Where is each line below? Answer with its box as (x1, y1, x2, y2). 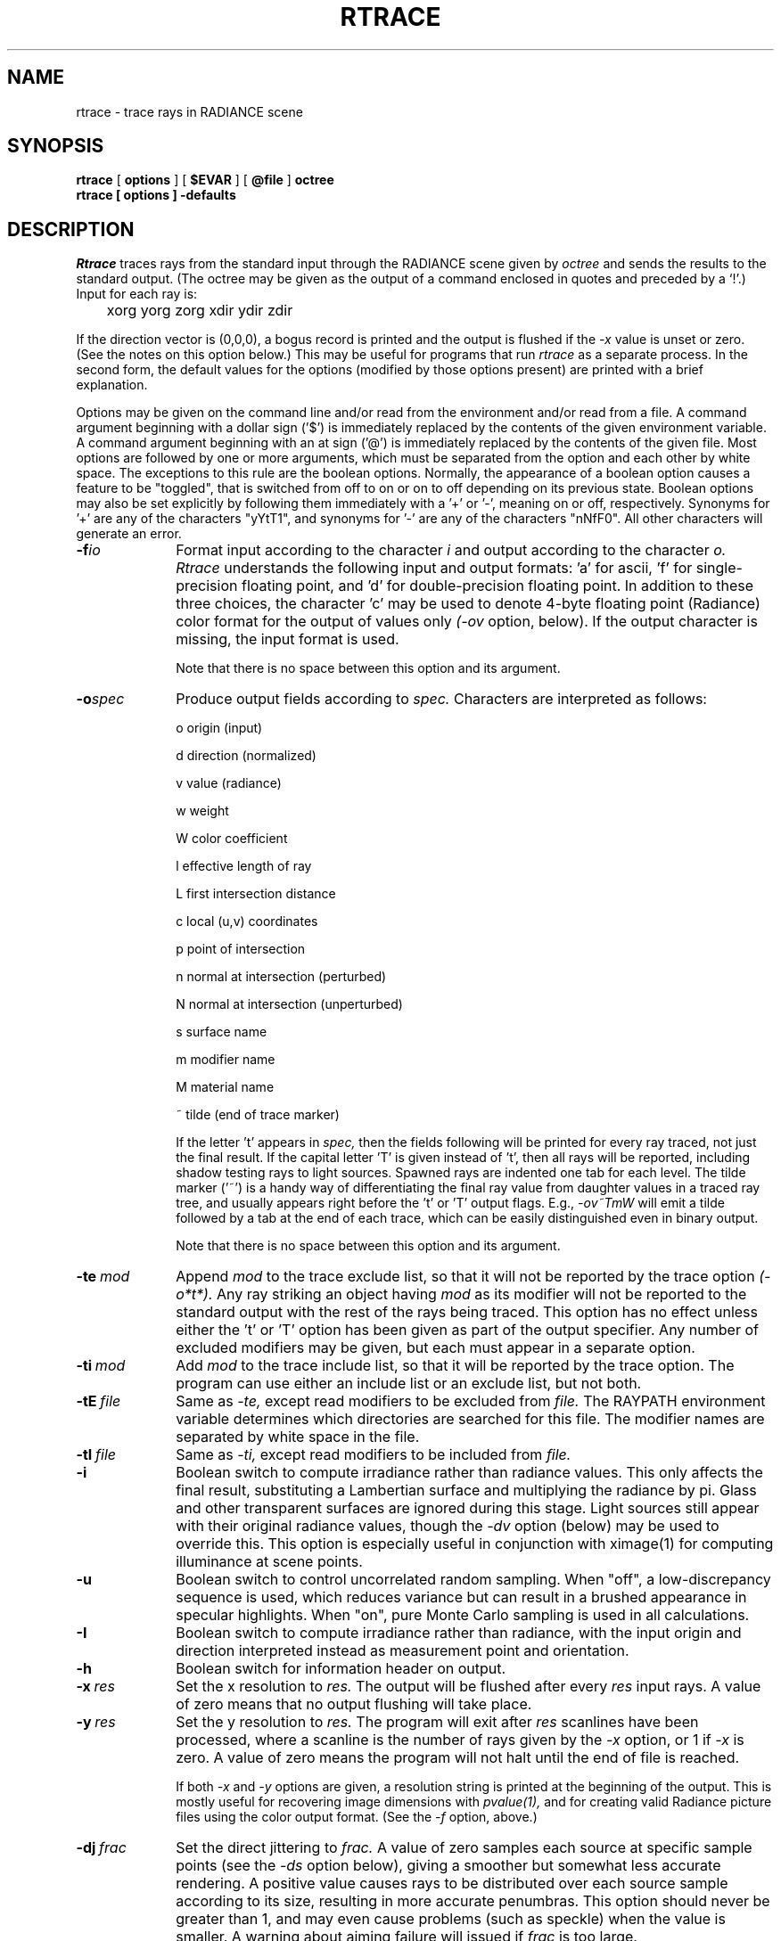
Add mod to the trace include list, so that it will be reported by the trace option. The (176, 1356, 735, 1375)
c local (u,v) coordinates (176, 913, 318, 930)
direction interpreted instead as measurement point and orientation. (176, 1642, 629, 1660)
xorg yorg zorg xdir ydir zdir (106, 301, 293, 320)
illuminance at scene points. (176, 1552, 363, 1571)
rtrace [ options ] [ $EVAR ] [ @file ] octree (76, 172, 334, 188)
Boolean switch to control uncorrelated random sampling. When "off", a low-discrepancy (176, 1570, 771, 1589)
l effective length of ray (176, 858, 312, 874)
